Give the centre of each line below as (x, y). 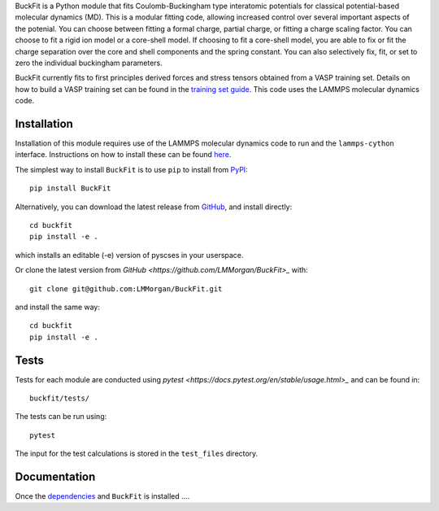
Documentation (55, 477)
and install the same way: (58, 307)
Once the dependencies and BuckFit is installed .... (102, 496)
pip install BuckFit (70, 188)
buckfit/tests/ (60, 398)
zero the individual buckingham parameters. (89, 63)
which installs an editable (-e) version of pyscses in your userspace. (129, 255)
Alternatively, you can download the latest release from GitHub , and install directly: (154, 207)
